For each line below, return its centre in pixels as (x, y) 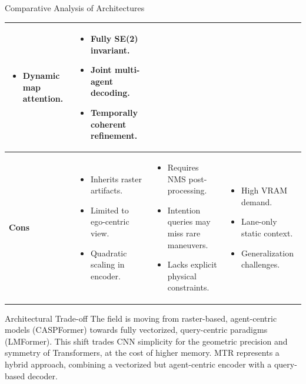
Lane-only (259, 221)
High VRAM (265, 190)
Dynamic (41, 76)
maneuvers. (188, 244)
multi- (127, 70)
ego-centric (110, 221)
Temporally (114, 113)
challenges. (261, 264)
